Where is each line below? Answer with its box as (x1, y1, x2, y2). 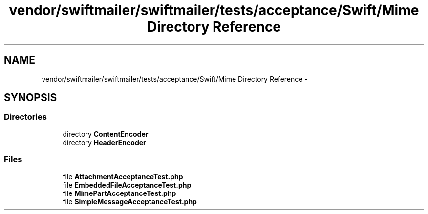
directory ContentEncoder (63, 129, 149, 138)
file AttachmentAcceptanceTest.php (63, 172, 183, 181)
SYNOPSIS (4, 91, 57, 104)
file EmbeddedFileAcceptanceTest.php (63, 180, 192, 189)
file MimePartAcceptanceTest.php (63, 189, 176, 197)
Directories (4, 112, 47, 122)
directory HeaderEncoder (63, 138, 146, 147)
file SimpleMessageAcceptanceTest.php (63, 197, 197, 206)
